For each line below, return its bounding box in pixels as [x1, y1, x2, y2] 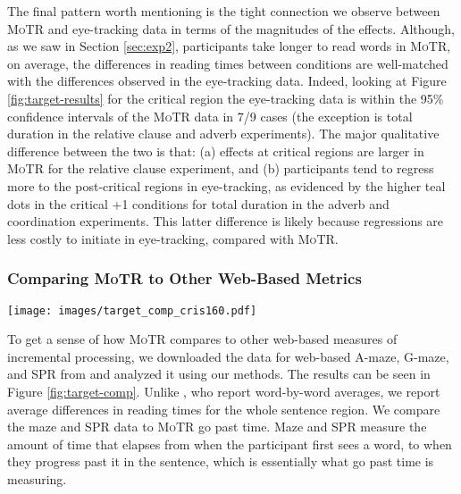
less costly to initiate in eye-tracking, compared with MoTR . [7, 229, 339, 247]
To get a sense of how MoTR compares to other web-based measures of [7, 330, 398, 348]
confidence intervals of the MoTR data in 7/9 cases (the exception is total [7, 106, 413, 125]
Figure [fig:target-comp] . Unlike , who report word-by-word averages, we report [7, 381, 440, 400]
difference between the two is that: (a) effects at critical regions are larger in [7, 141, 424, 160]
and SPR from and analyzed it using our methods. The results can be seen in [7, 364, 431, 383]
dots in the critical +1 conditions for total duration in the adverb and [7, 194, 390, 213]
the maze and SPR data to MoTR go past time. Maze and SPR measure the [7, 417, 427, 436]
